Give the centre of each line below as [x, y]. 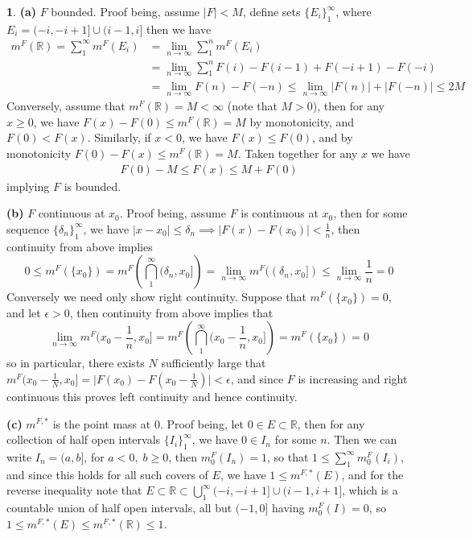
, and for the [372, 474]
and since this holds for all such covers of [107, 474]
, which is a [370, 490]
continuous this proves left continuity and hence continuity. [152, 396]
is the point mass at [102, 423]
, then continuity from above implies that [171, 312]
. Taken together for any [298, 153]
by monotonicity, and [302, 121]
